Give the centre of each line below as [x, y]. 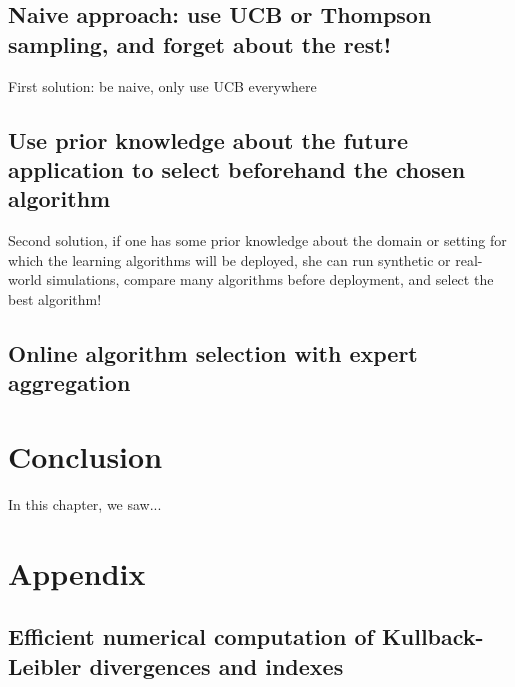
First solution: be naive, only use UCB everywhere [162, 85]
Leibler [45, 665]
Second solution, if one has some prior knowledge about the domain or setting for [257, 240]
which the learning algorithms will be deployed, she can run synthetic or [229, 259]
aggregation [69, 382]
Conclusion [85, 455]
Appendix [77, 572]
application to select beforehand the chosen [237, 168]
